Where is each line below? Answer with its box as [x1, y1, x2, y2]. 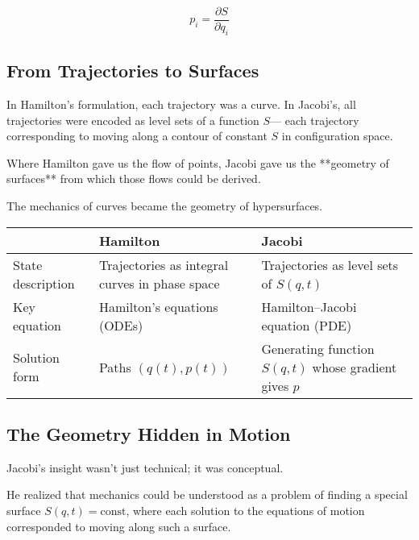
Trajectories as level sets [261, 255, 399, 274]
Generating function [261, 339, 375, 358]
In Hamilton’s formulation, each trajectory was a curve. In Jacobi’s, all [6, 96, 356, 113]
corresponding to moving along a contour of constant [6, 127, 268, 144]
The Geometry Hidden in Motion [6, 422, 291, 447]
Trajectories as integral [98, 255, 229, 274]
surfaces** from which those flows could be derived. [6, 170, 261, 187]
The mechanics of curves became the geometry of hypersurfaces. [6, 197, 323, 214]
